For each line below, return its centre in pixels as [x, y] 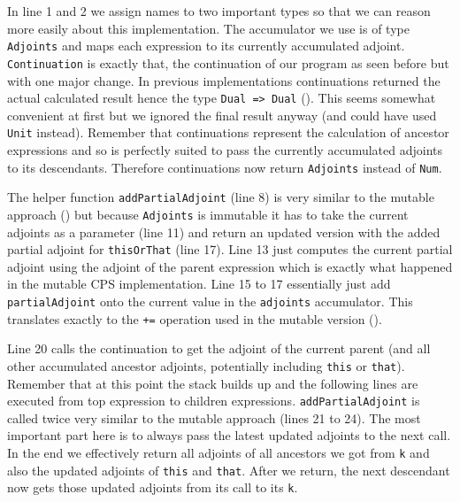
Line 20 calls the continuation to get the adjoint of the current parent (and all [219, 348]
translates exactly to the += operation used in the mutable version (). [195, 318]
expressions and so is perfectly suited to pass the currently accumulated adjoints [225, 150]
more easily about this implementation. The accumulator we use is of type [208, 28]
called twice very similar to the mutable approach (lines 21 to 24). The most [214, 417]
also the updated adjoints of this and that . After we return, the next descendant [229, 470]
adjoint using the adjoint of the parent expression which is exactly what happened [230, 266]
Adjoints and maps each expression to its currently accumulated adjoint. [206, 46]
